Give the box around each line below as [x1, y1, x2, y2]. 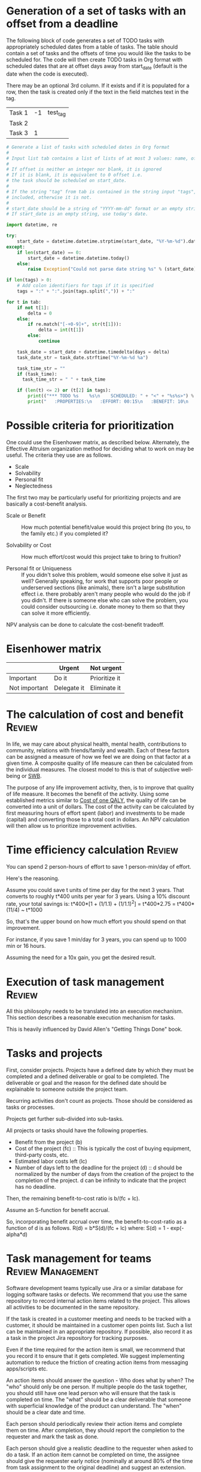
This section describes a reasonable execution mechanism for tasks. [6, 1014, 175, 1021]
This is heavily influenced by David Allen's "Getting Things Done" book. [6, 1025, 182, 1033]
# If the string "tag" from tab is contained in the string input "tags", [6, 189, 197, 195]
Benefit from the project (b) [14, 1139, 83, 1146]
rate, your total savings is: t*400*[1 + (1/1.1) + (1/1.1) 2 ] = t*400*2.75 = [6, 899, 176, 907]
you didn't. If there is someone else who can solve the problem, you [21, 596, 188, 604]
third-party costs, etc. [14, 1151, 69, 1159]
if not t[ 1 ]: [17, 304, 50, 310]
